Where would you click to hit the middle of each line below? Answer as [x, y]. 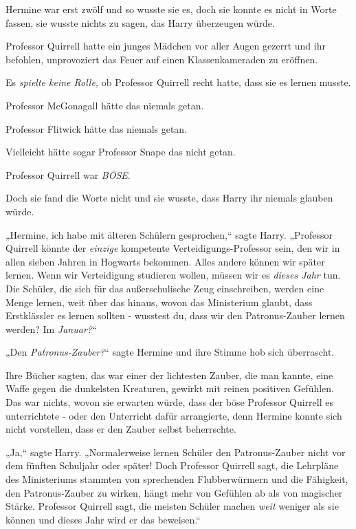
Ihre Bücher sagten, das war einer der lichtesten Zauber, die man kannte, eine [169, 375]
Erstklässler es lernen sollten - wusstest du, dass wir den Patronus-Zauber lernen [175, 315]
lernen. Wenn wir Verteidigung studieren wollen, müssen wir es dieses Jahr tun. [173, 275]
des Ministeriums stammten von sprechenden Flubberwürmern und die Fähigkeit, [177, 479]
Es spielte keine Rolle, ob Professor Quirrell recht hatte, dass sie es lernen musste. [178, 82]
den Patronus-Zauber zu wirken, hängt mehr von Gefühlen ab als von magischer [174, 492]
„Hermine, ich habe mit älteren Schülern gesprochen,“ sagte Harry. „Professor [169, 234]
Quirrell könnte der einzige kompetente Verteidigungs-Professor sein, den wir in [173, 248]
